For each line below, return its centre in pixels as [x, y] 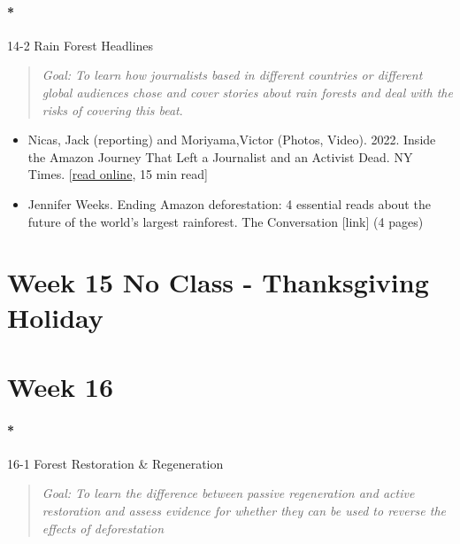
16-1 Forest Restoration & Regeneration [115, 463]
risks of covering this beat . [112, 109]
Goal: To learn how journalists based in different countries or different [232, 75]
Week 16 [61, 386]
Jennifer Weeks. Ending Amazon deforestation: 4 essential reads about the [229, 203]
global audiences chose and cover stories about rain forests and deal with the [247, 92]
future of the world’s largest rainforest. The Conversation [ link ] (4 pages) [226, 221]
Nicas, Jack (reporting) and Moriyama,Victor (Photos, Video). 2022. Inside [232, 140]
